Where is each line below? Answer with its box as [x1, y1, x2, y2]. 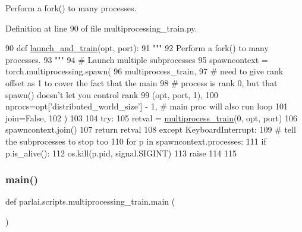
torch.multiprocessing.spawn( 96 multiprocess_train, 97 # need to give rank [5, 65, 284, 77]
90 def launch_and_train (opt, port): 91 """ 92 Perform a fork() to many [5, 42, 269, 54]
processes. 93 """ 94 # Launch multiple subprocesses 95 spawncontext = [5, 53, 268, 65]
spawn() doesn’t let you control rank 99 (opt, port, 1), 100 [5, 88, 218, 101]
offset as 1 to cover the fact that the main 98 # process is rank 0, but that [5, 76, 278, 89]
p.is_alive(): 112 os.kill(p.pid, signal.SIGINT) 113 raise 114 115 [5, 146, 237, 159]
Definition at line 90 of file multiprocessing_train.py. [5, 21, 197, 34]
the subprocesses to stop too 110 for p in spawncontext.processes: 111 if [5, 134, 266, 147]
